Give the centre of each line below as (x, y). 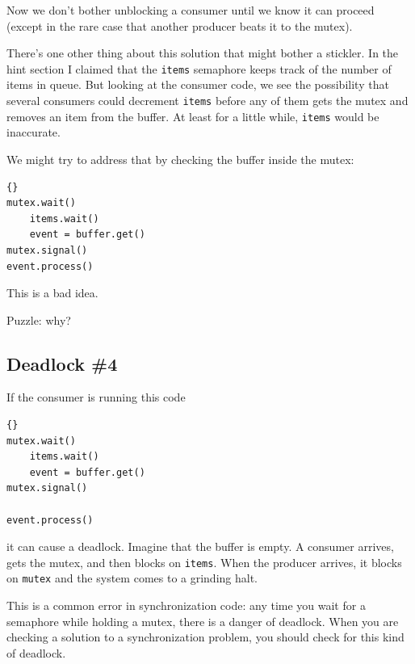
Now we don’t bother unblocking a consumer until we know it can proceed (191, 10)
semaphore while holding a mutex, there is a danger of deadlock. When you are (203, 621)
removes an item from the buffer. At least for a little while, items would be (193, 116)
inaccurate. (34, 132)
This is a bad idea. (52, 293)
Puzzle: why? (39, 319)
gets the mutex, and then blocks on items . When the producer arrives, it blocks (204, 562)
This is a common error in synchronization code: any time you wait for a (186, 605)
